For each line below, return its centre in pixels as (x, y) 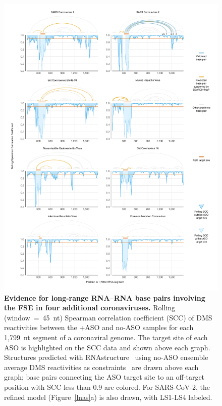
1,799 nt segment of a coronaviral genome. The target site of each (106, 337)
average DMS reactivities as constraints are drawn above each (101, 367)
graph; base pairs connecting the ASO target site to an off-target (104, 377)
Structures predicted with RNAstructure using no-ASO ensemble (106, 357)
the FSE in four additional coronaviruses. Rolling (90, 308)
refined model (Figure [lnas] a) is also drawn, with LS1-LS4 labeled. (108, 397)
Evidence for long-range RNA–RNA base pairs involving (105, 297)
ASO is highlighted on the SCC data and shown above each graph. (107, 347)
